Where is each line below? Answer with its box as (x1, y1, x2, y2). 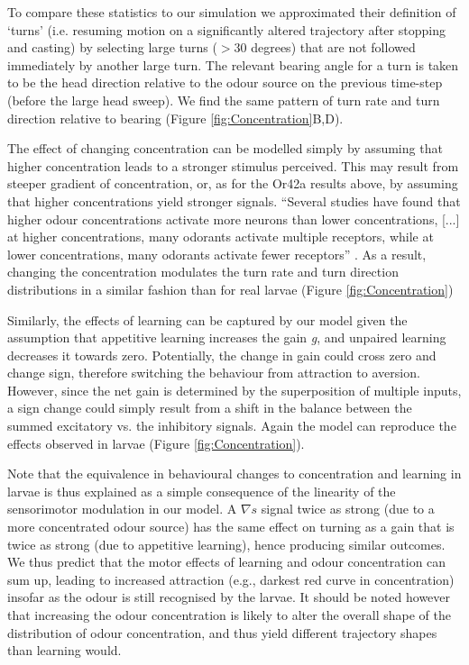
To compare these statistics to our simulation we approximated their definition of (7, 3, 456, 21)
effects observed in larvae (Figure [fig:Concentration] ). (7, 433, 305, 452)
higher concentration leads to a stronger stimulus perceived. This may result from (7, 156, 459, 175)
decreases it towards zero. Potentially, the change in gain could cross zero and (7, 345, 437, 364)
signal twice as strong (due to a (261, 499, 435, 518)
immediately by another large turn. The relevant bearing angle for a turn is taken (7, 55, 459, 74)
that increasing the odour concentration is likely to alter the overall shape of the (7, 606, 451, 624)
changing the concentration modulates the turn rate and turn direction (7, 262, 399, 281)
